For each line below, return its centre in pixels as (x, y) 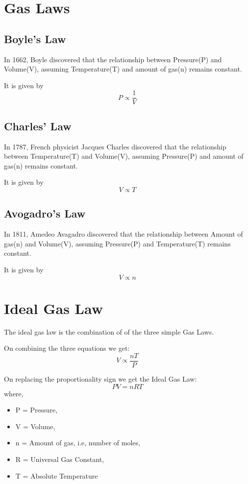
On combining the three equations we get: (67, 348)
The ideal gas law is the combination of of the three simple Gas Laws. (109, 331)
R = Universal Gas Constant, (60, 459)
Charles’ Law (38, 126)
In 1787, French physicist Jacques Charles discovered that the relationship (115, 146)
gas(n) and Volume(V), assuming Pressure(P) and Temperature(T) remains (117, 243)
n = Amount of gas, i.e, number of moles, (78, 443)
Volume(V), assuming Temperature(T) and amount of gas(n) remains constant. (123, 69)
